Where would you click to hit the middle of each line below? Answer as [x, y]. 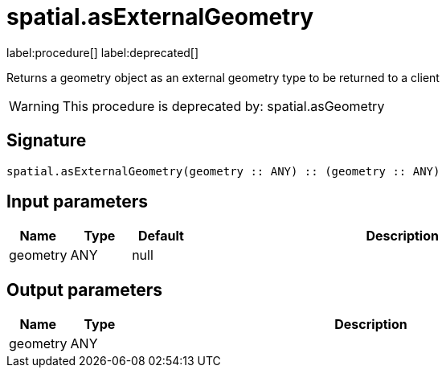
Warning [34, 106]
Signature [47, 141]
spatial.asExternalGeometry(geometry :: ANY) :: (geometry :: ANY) [223, 171]
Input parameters [78, 202]
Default [161, 236]
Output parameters [84, 290]
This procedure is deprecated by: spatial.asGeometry [223, 106]
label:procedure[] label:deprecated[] [103, 52]
